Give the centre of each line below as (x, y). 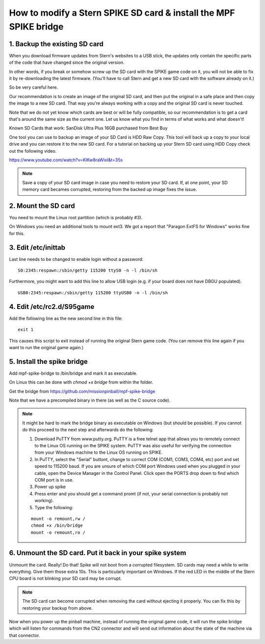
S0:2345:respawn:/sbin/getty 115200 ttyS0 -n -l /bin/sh (88, 270)
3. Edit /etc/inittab (37, 247)
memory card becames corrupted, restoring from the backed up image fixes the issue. (110, 189)
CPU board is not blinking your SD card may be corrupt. (66, 578)
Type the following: (54, 507)
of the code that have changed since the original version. (67, 63)
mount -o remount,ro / (58, 532)
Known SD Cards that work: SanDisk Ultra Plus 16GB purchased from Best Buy (88, 128)
